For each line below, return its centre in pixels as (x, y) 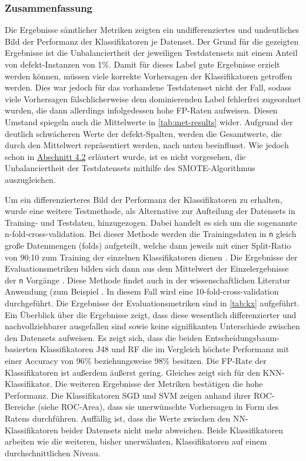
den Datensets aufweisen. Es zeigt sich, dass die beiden (104, 337)
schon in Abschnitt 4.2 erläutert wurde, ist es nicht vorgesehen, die (125, 156)
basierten (21, 349)
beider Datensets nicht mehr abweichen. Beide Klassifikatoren (172, 430)
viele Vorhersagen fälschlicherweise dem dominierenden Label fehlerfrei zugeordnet (153, 98)
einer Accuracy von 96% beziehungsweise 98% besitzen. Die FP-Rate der (136, 360)
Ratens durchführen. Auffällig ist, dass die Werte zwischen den (118, 418)
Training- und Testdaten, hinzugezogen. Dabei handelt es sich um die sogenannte (151, 222)
